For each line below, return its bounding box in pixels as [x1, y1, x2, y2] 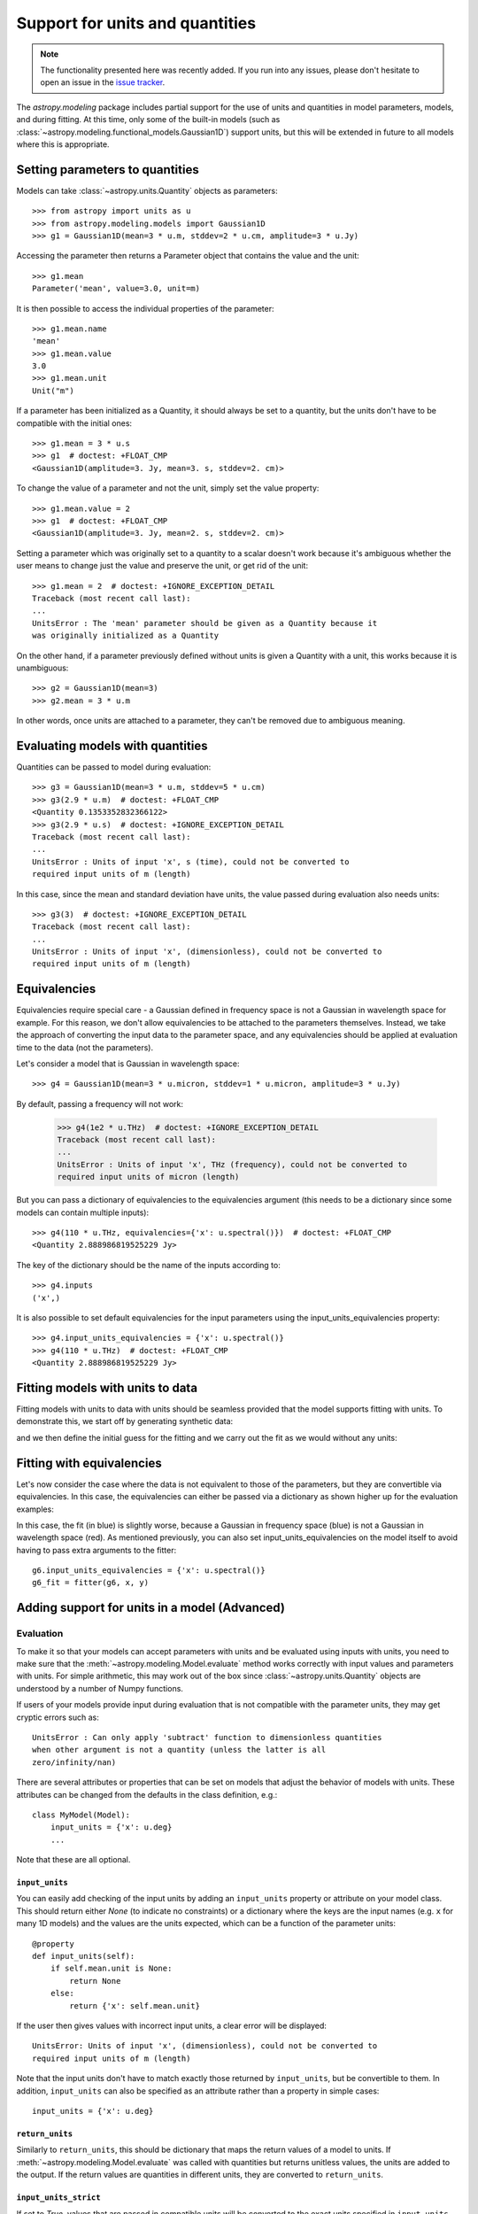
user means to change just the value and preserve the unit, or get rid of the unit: [16, 561, 309, 571]
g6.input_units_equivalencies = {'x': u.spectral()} [32, 1566, 266, 1575]
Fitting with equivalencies [16, 1455, 163, 1470]
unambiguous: [16, 662, 69, 673]
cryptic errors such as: [16, 1712, 99, 1722]
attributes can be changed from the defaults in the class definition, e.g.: [16, 1789, 278, 1800]
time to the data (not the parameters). [16, 1041, 154, 1053]
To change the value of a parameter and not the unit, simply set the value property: [16, 483, 320, 493]
